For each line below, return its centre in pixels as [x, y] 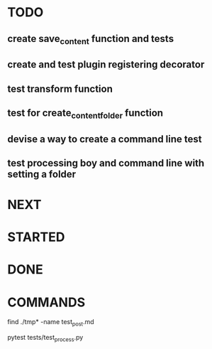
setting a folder [42, 174]
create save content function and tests [91, 39]
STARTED [36, 237]
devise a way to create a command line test [105, 139]
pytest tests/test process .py [45, 338]
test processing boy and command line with [106, 163]
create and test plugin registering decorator [106, 65]
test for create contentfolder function [85, 114]
